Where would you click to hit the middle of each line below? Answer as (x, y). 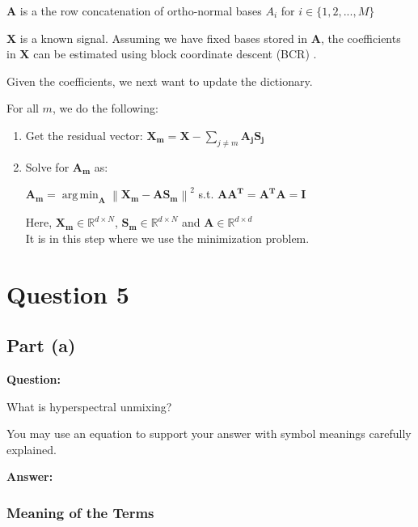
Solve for (47, 166)
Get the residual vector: (84, 135)
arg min (80, 195)
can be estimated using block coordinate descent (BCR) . (175, 54)
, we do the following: (105, 108)
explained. (32, 449)
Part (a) (41, 345)
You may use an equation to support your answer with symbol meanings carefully (209, 433)
